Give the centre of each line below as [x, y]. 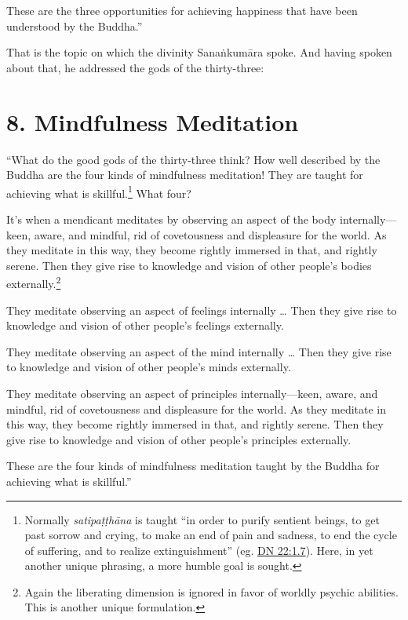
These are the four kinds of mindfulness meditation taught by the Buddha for [193, 466]
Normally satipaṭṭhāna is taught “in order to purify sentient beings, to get [202, 519]
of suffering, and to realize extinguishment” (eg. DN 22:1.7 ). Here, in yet [199, 550]
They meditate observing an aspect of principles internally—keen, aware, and [192, 393]
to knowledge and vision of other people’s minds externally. [149, 367]
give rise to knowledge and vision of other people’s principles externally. [179, 439]
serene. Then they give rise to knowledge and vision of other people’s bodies [189, 265]
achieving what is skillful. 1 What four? [99, 191]
